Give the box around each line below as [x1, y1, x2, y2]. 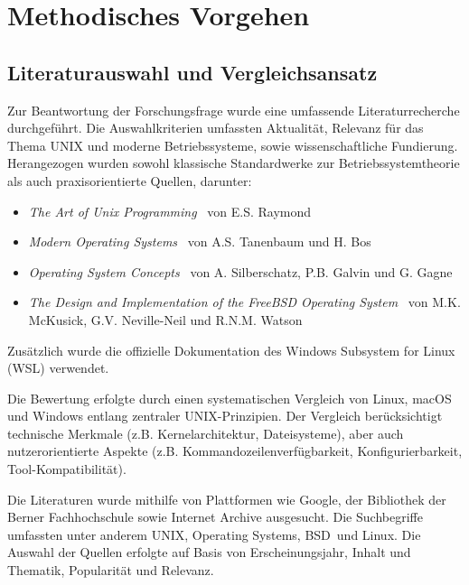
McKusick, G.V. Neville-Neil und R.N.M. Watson [28, 310, 303, 329]
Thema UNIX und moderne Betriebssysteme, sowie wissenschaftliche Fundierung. [7, 135, 458, 154]
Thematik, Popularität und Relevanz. [7, 561, 214, 580]
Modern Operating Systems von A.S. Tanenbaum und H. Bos [28, 232, 371, 251]
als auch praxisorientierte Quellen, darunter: [7, 171, 252, 190]
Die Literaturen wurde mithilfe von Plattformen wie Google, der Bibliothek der [7, 489, 446, 508]
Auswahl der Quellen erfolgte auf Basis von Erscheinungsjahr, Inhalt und [7, 543, 411, 562]
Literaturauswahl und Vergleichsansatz [7, 58, 378, 86]
